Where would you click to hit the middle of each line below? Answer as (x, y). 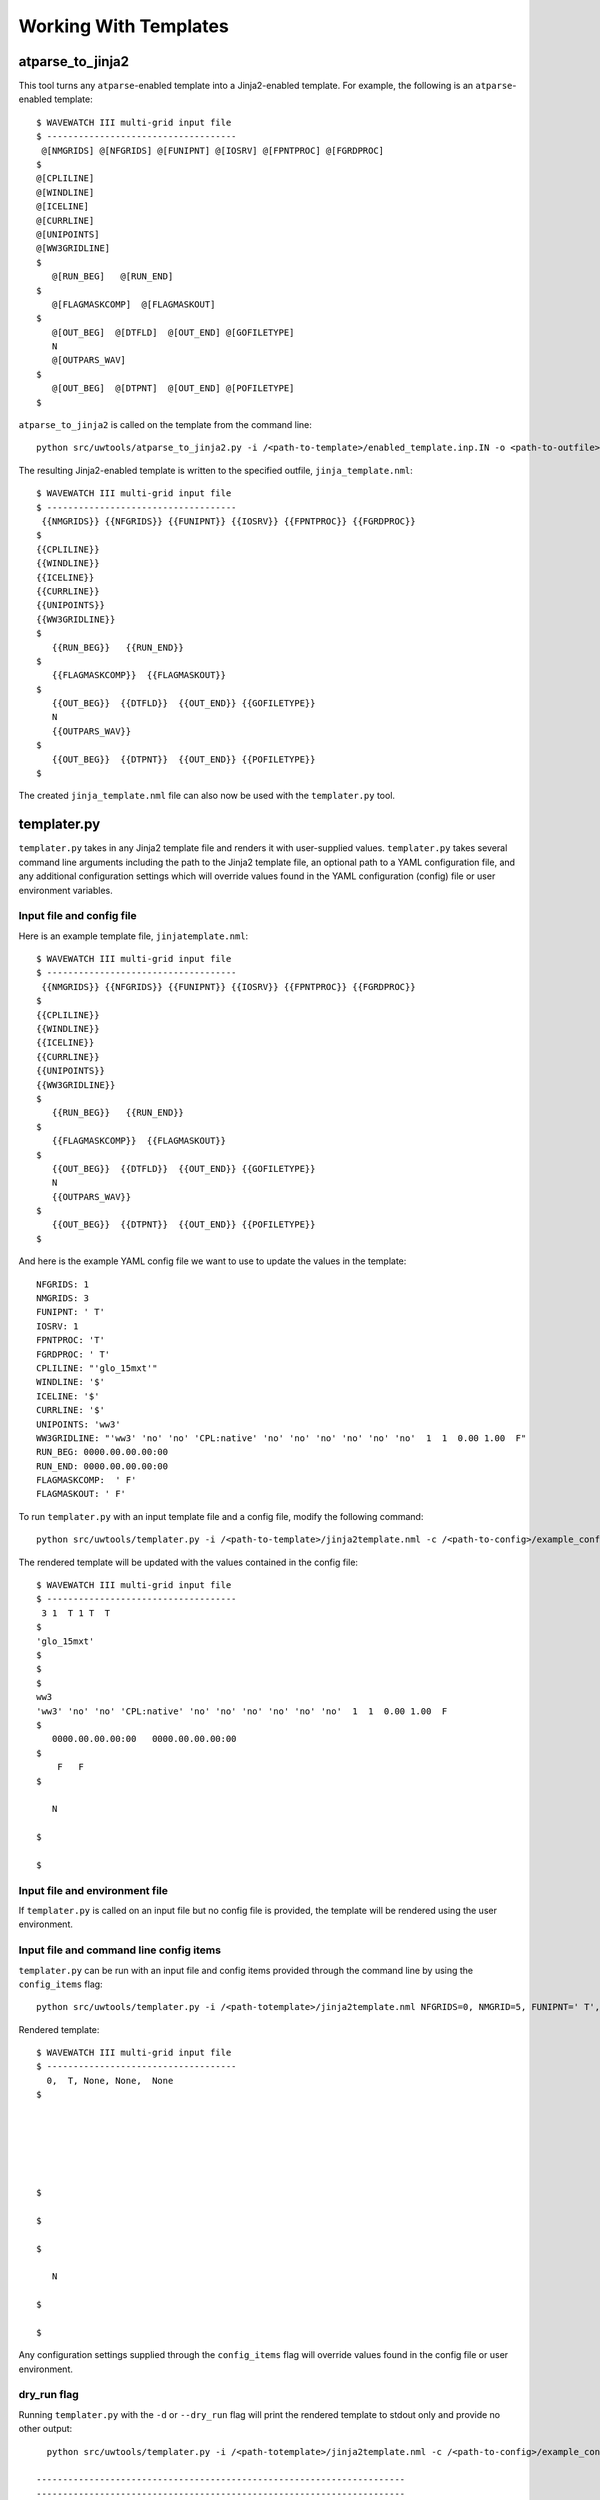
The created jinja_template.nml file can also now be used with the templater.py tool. (206, 796)
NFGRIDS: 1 (63, 1284)
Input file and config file (77, 916)
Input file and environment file (93, 1890)
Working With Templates (123, 26)
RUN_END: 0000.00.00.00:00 (102, 1466)
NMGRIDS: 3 (63, 1298)
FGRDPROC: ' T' (73, 1354)
